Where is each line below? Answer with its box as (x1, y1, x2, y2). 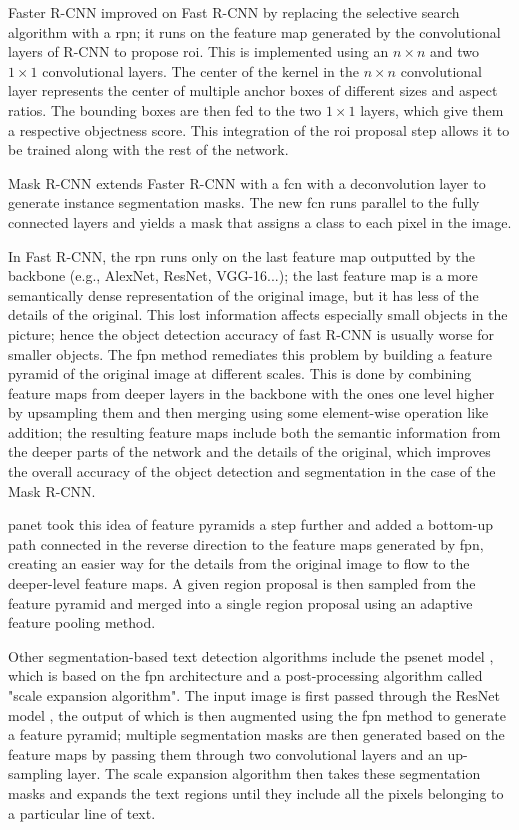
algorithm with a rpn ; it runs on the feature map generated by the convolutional (8, 21, 501, 42)
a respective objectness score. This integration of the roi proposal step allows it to (8, 119, 510, 140)
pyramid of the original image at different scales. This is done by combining (8, 363, 472, 384)
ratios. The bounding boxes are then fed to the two (8, 99, 322, 120)
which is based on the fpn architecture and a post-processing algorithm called (8, 665, 483, 686)
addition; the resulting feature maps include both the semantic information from (8, 421, 501, 442)
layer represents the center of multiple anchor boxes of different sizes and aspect (8, 80, 498, 101)
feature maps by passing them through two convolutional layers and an (8, 743, 443, 764)
